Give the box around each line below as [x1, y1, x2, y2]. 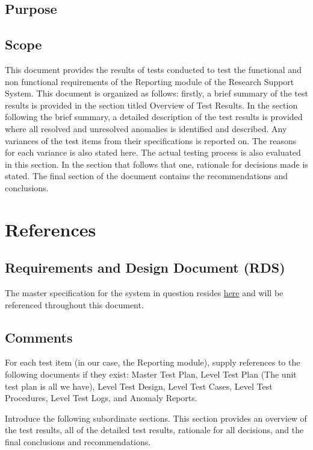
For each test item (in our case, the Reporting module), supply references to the [5, 356, 300, 369]
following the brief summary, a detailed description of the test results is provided [5, 110, 303, 123]
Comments [5, 328, 73, 346]
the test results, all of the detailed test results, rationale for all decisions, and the [5, 423, 304, 436]
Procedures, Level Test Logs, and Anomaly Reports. [5, 391, 197, 404]
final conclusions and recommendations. [5, 436, 151, 448]
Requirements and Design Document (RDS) [5, 258, 285, 277]
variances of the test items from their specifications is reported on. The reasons [5, 134, 297, 147]
